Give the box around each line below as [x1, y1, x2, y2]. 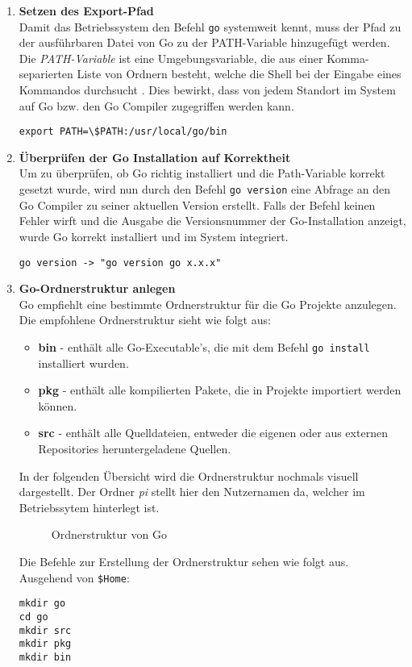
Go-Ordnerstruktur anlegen [19, 280, 176, 297]
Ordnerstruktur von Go [51, 526, 167, 543]
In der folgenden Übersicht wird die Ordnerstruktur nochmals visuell [19, 467, 359, 484]
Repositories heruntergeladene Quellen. [38, 440, 231, 456]
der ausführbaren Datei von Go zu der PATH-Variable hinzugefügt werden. [19, 34, 390, 51]
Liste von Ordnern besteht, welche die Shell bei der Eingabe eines [77, 65, 402, 82]
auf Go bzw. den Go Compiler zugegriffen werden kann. [19, 97, 294, 114]
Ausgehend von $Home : [19, 569, 130, 586]
